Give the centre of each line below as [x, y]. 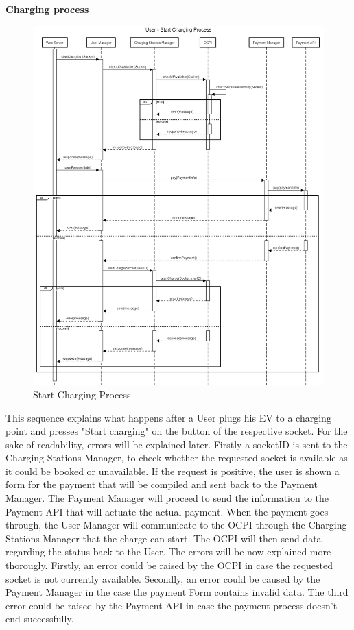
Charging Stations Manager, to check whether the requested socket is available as [177, 458]
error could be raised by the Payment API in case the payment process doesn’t [172, 605]
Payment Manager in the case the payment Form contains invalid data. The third [177, 592]
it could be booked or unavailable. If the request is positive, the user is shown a [173, 471]
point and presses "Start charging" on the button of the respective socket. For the [177, 431]
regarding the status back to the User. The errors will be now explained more [168, 552]
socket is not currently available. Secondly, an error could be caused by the [163, 578]
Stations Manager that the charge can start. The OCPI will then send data [164, 538]
